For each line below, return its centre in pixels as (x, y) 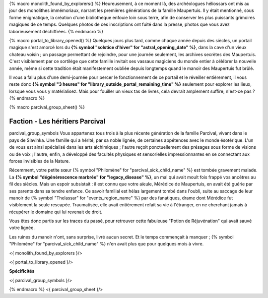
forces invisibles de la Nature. (40, 161)
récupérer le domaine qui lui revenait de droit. (56, 212)
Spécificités (22, 271)
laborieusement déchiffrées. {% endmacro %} (56, 31)
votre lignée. (22, 228)
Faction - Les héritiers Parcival (57, 121)
